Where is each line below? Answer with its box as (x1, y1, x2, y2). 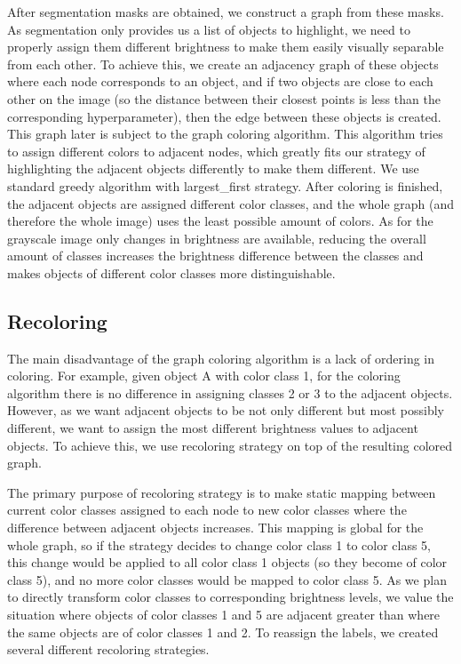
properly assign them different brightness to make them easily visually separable (7, 37, 444, 56)
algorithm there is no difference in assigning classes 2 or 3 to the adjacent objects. (7, 383, 453, 402)
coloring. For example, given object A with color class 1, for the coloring (7, 366, 401, 385)
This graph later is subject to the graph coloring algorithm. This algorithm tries (7, 124, 443, 143)
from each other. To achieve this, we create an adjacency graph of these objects (7, 54, 439, 73)
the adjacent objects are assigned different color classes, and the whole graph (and (7, 194, 455, 212)
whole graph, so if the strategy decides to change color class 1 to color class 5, (7, 535, 432, 554)
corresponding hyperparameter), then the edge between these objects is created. (7, 107, 441, 125)
